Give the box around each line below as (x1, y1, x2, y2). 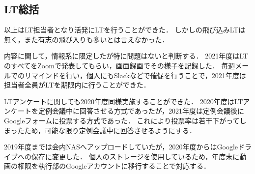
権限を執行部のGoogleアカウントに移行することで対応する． (17, 161, 211, 171)
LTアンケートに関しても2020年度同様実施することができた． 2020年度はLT (4, 96, 243, 106)
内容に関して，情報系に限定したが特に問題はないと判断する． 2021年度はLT (4, 51, 248, 61)
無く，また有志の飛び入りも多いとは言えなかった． (4, 34, 169, 44)
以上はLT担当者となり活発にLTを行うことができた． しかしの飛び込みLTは (4, 25, 246, 35)
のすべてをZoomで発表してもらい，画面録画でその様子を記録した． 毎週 (4, 60, 235, 70)
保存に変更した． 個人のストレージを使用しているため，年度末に (31, 151, 240, 161)
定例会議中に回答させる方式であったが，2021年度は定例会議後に (38, 106, 245, 116)
